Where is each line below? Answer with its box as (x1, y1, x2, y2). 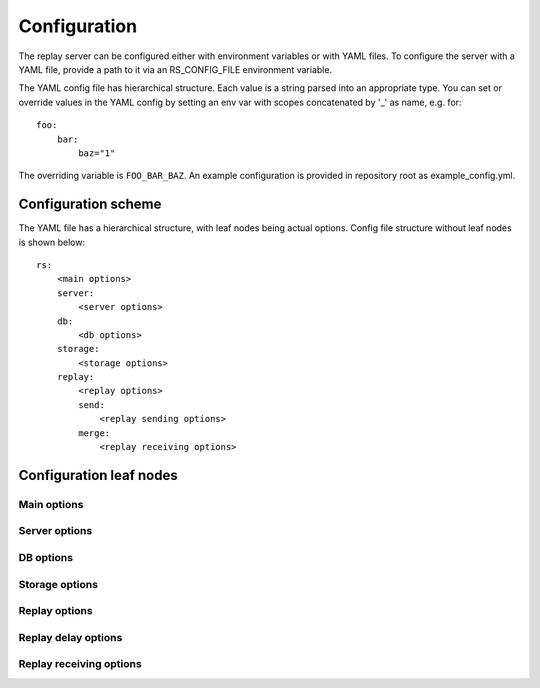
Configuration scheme (18, 196, 162, 213)
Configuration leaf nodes (18, 466, 179, 484)
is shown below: (18, 236, 85, 248)
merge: (78, 427, 111, 439)
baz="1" (78, 147, 116, 159)
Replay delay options (18, 630, 123, 644)
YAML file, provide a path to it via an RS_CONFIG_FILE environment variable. (18, 63, 333, 75)
